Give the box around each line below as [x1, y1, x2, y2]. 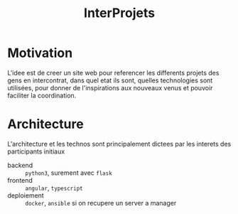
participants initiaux [7, 147, 65, 156]
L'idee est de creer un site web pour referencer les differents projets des [7, 68, 220, 77]
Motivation [7, 45, 73, 61]
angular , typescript [25, 183, 83, 192]
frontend [7, 176, 33, 184]
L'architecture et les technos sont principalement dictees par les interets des [7, 139, 232, 148]
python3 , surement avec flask [25, 168, 112, 177]
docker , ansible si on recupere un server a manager [25, 198, 177, 207]
